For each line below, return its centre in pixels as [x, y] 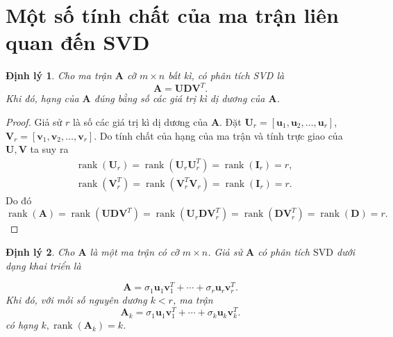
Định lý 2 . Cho [40, 252]
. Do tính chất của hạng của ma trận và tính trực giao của [218, 135]
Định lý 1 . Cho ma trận [59, 75]
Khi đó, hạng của [42, 98]
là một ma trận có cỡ [134, 252]
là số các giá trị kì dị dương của [141, 122]
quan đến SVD [78, 42]
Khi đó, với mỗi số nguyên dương [76, 300]
